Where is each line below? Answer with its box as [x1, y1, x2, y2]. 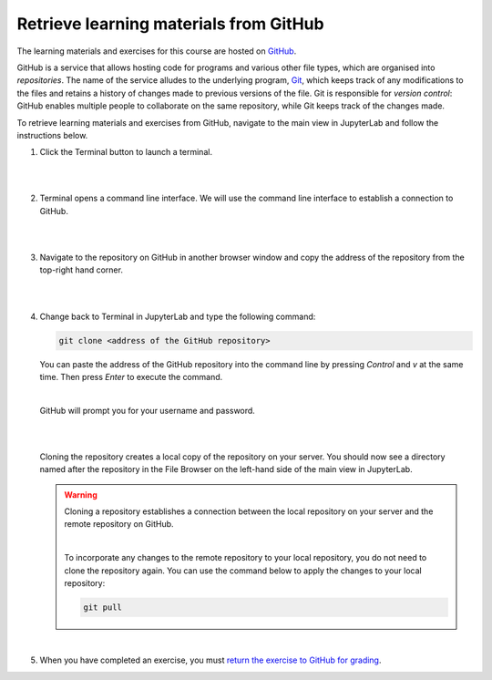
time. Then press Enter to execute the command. [39, 371, 223, 382]
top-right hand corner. [39, 264, 123, 275]
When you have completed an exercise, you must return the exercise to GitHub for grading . [39, 654, 382, 665]
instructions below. [16, 129, 88, 140]
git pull [83, 603, 123, 613]
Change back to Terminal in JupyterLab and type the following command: [39, 311, 316, 322]
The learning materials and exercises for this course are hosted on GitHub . [16, 46, 297, 57]
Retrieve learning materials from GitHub [16, 14, 324, 34]
